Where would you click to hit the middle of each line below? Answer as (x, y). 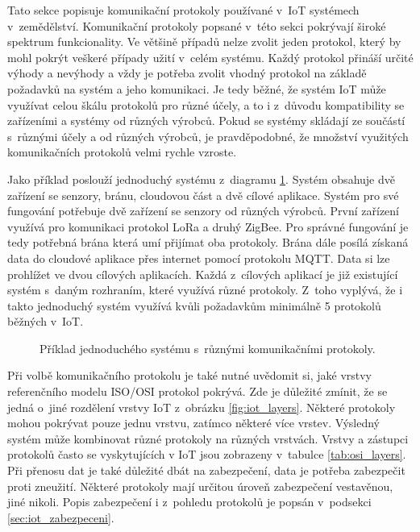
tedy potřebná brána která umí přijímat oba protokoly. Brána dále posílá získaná (208, 242)
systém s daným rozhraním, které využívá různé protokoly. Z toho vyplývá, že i (205, 290)
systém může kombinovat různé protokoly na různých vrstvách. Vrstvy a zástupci (208, 438)
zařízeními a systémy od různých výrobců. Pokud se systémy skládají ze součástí (206, 121)
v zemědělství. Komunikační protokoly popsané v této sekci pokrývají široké (197, 25)
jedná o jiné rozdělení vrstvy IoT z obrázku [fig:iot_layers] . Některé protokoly (202, 407)
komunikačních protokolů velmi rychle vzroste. (122, 152)
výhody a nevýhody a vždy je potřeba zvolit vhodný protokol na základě (187, 73)
